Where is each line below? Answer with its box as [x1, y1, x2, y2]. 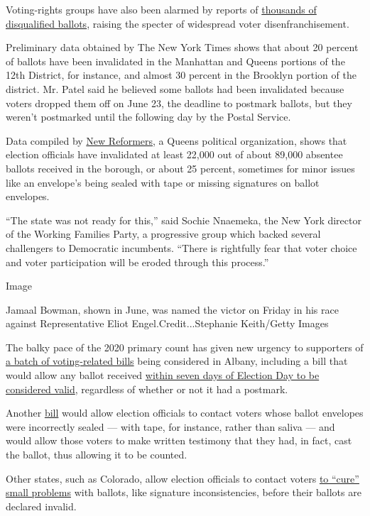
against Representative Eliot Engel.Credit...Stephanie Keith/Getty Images [6, 316, 329, 331]
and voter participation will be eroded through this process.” [6, 254, 269, 269]
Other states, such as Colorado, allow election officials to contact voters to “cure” [6, 471, 359, 485]
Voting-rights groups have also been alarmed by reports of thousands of [6, 2, 317, 16]
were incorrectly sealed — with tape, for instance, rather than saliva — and [6, 419, 335, 434]
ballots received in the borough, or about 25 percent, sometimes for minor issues [6, 160, 355, 175]
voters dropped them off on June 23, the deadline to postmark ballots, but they [6, 95, 352, 110]
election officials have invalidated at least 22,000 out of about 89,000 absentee [6, 147, 343, 162]
